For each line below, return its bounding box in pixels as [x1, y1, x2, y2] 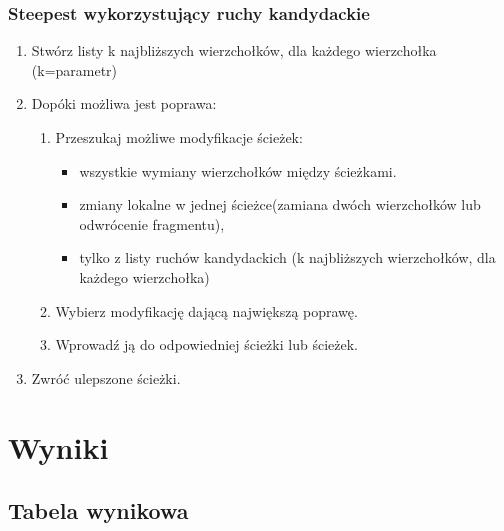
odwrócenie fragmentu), [79, 213, 225, 234]
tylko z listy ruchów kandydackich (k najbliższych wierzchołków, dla [79, 247, 496, 268]
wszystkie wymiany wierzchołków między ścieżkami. [79, 160, 397, 181]
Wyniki [8, 426, 109, 467]
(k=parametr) [31, 59, 118, 80]
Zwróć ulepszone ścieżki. [31, 367, 181, 388]
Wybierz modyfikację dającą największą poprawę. [55, 300, 358, 321]
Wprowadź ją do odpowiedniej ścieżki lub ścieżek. [55, 334, 358, 355]
